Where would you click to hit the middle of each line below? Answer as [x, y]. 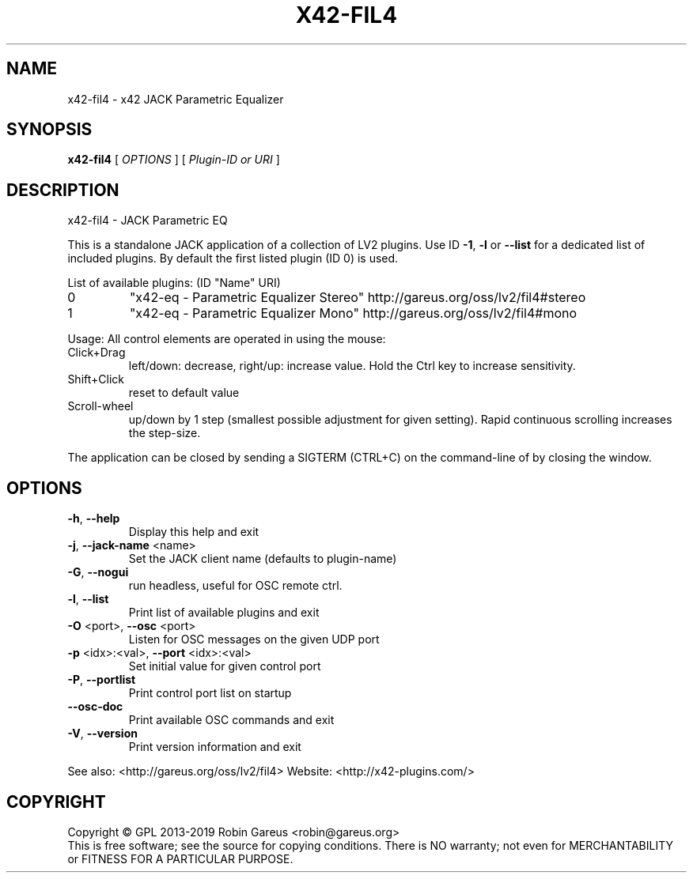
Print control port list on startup [210, 693]
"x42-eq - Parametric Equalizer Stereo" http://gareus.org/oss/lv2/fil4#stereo [358, 298]
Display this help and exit [194, 532]
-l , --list [88, 599]
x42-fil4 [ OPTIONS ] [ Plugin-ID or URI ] [174, 160]
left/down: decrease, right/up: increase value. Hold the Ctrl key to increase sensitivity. [352, 366]
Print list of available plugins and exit [224, 613]
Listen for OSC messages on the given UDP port [254, 639]
